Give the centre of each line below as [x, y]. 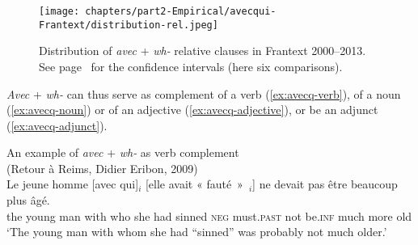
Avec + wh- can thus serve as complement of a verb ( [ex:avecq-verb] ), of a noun [204, 93]
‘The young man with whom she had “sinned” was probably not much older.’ [197, 232]
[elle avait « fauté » [194, 184]
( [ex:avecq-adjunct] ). [57, 125]
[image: [59, 11]
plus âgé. [28, 200]
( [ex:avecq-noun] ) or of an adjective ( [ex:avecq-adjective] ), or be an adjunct [192, 110]
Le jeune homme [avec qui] [73, 184]
